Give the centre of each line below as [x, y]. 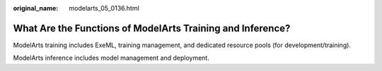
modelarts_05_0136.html [104, 8]
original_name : [36, 8]
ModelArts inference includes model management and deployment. [111, 58]
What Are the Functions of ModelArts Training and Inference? [152, 28]
